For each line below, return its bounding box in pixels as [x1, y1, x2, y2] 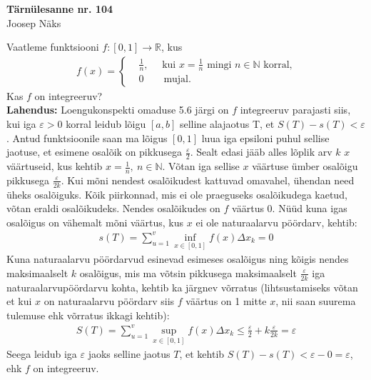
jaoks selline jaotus [88, 346, 171, 361]
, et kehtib [179, 346, 225, 361]
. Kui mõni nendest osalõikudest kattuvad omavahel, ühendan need [61, 172, 355, 187]
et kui [6, 294, 32, 309]
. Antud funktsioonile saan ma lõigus [6, 130, 168, 145]
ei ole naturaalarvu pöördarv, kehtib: [195, 214, 357, 229]
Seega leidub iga [6, 346, 77, 361]
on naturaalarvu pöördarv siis [44, 294, 175, 309]
